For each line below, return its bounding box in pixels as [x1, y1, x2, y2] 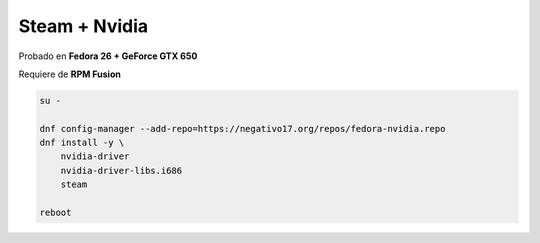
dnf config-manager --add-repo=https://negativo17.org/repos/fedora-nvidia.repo [39, 123, 446, 134]
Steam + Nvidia [18, 15, 149, 37]
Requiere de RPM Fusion [18, 68, 122, 80]
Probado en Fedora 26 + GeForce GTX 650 [18, 50, 198, 62]
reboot [39, 207, 72, 219]
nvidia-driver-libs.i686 [60, 165, 183, 176]
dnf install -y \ [39, 137, 125, 149]
